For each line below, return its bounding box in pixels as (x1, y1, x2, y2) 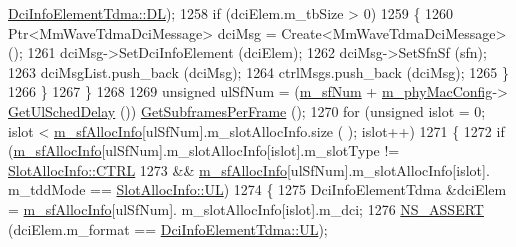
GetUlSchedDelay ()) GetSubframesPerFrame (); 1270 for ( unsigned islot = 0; (8, 100, 486, 121)
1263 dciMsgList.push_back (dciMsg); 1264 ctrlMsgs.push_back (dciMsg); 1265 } (8, 61, 509, 82)
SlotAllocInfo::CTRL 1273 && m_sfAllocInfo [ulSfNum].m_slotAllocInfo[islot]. (8, 159, 490, 180)
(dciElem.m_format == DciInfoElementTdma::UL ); (8, 218, 328, 239)
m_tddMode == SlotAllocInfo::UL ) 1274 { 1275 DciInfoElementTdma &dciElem (8, 179, 507, 200)
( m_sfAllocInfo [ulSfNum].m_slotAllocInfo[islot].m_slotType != (8, 140, 400, 161)
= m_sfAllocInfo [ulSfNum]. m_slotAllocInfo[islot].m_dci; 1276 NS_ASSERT (8, 198, 484, 219)
